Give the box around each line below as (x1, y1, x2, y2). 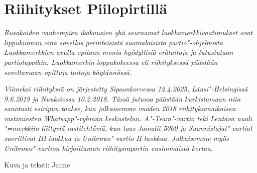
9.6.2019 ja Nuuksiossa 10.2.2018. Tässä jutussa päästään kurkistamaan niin (4, 93, 241, 104)
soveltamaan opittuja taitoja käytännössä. (4, 66, 132, 77)
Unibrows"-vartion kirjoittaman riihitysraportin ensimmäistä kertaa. (4, 142, 213, 153)
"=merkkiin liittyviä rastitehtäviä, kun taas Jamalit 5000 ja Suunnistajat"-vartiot (4, 123, 252, 133)
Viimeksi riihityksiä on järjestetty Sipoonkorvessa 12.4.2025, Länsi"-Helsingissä (4, 83, 248, 94)
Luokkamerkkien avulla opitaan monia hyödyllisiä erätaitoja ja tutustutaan (4, 47, 233, 57)
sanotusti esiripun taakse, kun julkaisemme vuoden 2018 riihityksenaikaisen (4, 103, 236, 114)
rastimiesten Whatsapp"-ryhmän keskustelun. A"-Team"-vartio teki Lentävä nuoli (4, 113, 252, 123)
